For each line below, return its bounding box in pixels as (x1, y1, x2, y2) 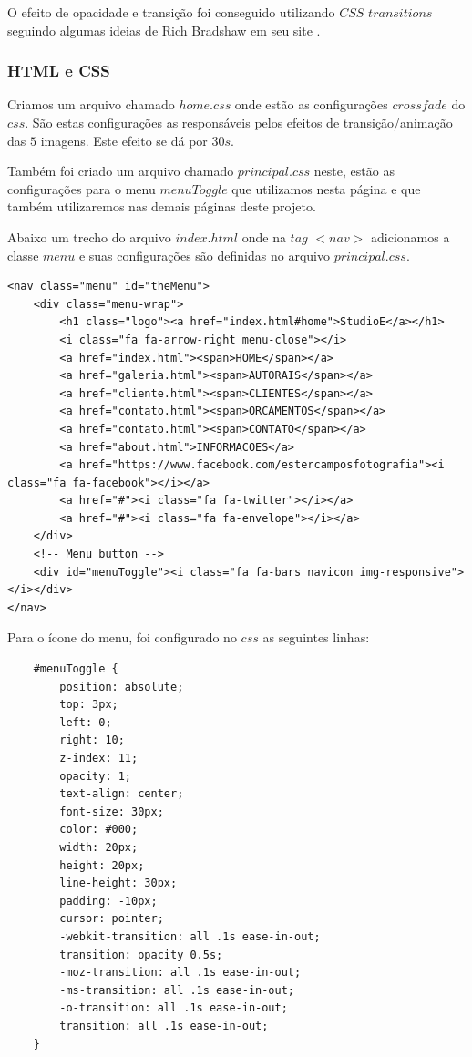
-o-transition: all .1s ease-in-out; (59, 1001, 288, 1015)
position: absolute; (59, 680, 184, 693)
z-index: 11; (59, 752, 139, 765)
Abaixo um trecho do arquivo (7, 227, 171, 246)
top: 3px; (59, 698, 118, 712)
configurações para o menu (7, 179, 156, 198)
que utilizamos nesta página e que (231, 179, 421, 198)
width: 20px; (59, 840, 139, 854)
